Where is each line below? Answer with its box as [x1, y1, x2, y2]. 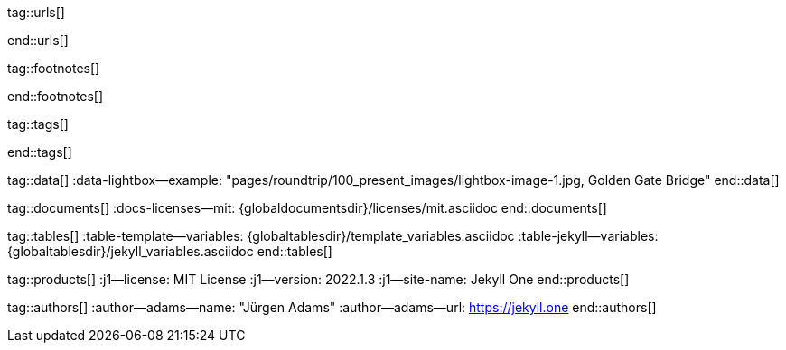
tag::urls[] [7, 5, 65, 20]
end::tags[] [7, 144, 72, 160]
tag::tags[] [7, 116, 69, 132]
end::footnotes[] [7, 88, 104, 104]
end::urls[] [7, 32, 69, 48]
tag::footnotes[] [7, 60, 100, 76]
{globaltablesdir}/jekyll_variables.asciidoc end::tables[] [7, 244, 332, 259]
